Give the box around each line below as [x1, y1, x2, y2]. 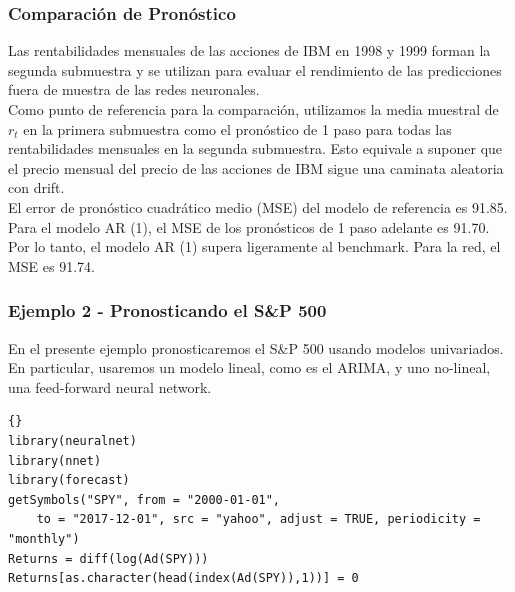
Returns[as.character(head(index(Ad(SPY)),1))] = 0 [8, 571, 359, 586]
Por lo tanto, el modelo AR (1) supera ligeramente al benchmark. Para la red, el [8, 236, 501, 257]
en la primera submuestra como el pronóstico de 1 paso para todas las [23, 118, 452, 139]
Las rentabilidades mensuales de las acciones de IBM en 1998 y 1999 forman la [8, 40, 491, 61]
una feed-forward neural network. [8, 376, 212, 397]
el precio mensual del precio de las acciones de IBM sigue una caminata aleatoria [8, 157, 504, 178]
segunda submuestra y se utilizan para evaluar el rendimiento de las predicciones [8, 59, 502, 80]
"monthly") [8, 531, 80, 546]
